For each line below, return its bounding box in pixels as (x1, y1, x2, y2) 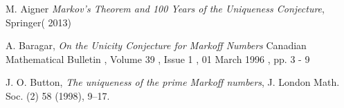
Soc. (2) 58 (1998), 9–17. (6, 88, 110, 102)
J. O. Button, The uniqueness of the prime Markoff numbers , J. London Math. (6, 75, 340, 89)
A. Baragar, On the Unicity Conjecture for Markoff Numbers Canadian (6, 38, 307, 53)
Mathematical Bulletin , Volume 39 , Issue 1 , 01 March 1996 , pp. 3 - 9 (6, 51, 310, 66)
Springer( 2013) (6, 15, 71, 29)
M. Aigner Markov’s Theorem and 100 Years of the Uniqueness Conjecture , (6, 1, 325, 15)
